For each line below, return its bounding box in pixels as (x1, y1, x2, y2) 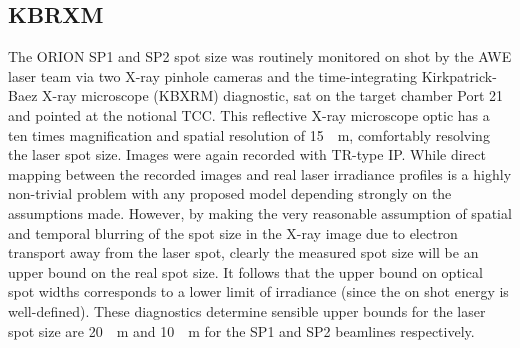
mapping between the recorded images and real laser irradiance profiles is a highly (8, 163, 512, 184)
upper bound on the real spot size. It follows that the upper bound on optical (8, 261, 483, 282)
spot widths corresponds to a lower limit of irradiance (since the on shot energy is (8, 281, 509, 302)
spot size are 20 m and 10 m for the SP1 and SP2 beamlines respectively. (8, 320, 475, 341)
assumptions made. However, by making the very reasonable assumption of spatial (8, 202, 512, 223)
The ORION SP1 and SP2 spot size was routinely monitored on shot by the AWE (8, 46, 512, 67)
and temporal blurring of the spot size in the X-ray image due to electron (8, 222, 458, 243)
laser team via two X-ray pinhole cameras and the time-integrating (8, 65, 417, 86)
